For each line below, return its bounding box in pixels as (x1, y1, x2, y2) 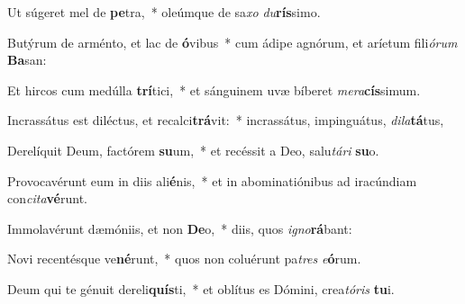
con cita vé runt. (7, 189, 87, 208)
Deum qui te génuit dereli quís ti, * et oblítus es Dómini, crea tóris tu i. (7, 279, 395, 298)
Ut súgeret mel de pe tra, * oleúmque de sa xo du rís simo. (7, 3, 321, 21)
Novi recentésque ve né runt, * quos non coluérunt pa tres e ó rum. (7, 249, 361, 268)
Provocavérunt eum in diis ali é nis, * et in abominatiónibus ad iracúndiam (7, 171, 417, 190)
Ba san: (7, 50, 47, 69)
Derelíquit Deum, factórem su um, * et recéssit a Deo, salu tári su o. (7, 140, 379, 159)
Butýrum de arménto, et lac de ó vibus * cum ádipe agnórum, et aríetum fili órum (7, 32, 458, 51)
